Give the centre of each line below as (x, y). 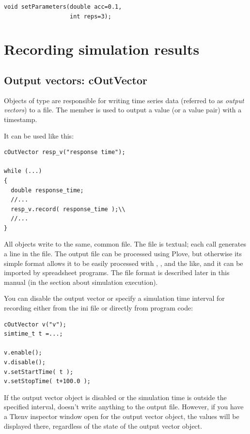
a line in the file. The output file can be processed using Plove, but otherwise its (123, 254)
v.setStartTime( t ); (39, 372)
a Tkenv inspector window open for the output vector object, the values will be (122, 416)
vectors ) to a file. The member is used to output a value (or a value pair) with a (123, 110)
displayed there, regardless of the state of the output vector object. (103, 426)
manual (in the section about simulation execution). (81, 282)
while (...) (23, 171)
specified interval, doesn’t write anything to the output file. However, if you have (124, 407)
